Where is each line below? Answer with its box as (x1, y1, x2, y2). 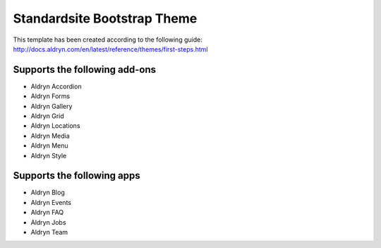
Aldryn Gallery (30, 102, 73, 110)
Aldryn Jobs (30, 218, 66, 226)
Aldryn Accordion (30, 82, 82, 90)
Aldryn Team (30, 228, 68, 237)
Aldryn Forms (30, 92, 71, 100)
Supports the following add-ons (13, 64, 157, 76)
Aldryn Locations (30, 122, 80, 130)
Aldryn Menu (30, 141, 68, 150)
